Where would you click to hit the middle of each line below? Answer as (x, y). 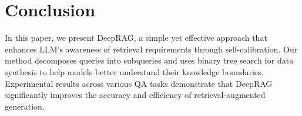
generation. (25, 106)
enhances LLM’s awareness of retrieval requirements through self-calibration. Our (151, 49)
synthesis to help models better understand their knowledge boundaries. (134, 71)
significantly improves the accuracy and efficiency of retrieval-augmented (135, 95)
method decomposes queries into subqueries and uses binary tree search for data (149, 60)
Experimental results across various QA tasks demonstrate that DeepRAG (139, 83)
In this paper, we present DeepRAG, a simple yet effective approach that (136, 38)
